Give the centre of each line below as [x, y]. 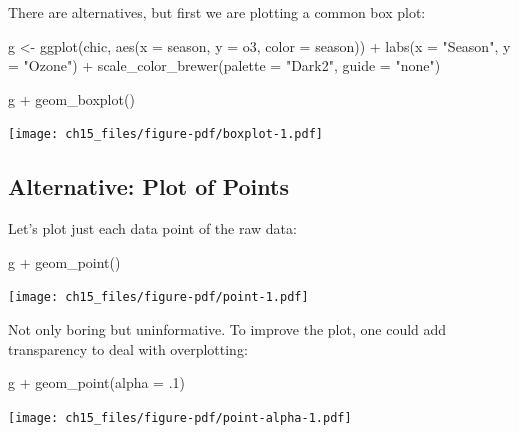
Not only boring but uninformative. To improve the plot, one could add [227, 329]
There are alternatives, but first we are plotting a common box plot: [217, 12]
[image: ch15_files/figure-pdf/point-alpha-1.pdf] [180, 417]
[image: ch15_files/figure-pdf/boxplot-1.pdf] [165, 134]
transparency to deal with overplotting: [128, 348]
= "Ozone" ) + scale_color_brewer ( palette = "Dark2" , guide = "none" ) [224, 65]
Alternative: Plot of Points [148, 186]
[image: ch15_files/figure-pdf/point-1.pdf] [158, 297]
